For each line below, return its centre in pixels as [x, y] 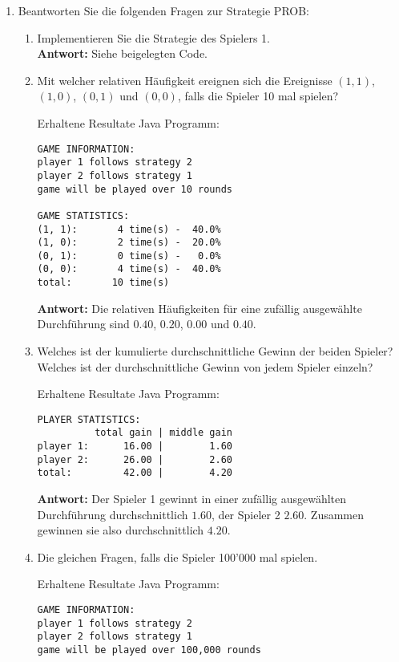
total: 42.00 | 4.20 [135, 473]
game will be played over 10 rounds [135, 189]
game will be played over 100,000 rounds [149, 650]
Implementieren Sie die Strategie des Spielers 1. [153, 37]
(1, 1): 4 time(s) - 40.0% [129, 229]
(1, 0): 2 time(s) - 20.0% [129, 243]
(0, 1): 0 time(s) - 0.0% [129, 256]
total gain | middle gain [163, 433]
